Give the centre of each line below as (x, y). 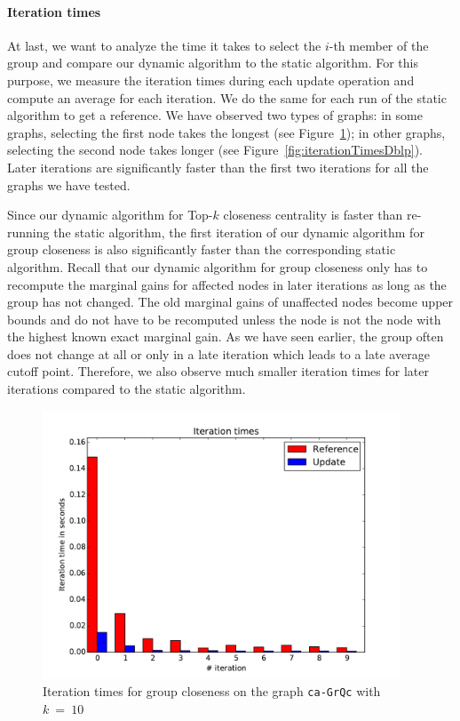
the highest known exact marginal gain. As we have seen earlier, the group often (226, 336)
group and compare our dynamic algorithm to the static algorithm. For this (213, 63)
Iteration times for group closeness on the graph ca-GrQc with (212, 691)
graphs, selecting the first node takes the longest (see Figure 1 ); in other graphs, (226, 132)
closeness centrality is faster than (313, 215)
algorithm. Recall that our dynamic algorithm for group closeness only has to (218, 266)
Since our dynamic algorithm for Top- (110, 215)
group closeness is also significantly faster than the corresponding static (202, 249)
